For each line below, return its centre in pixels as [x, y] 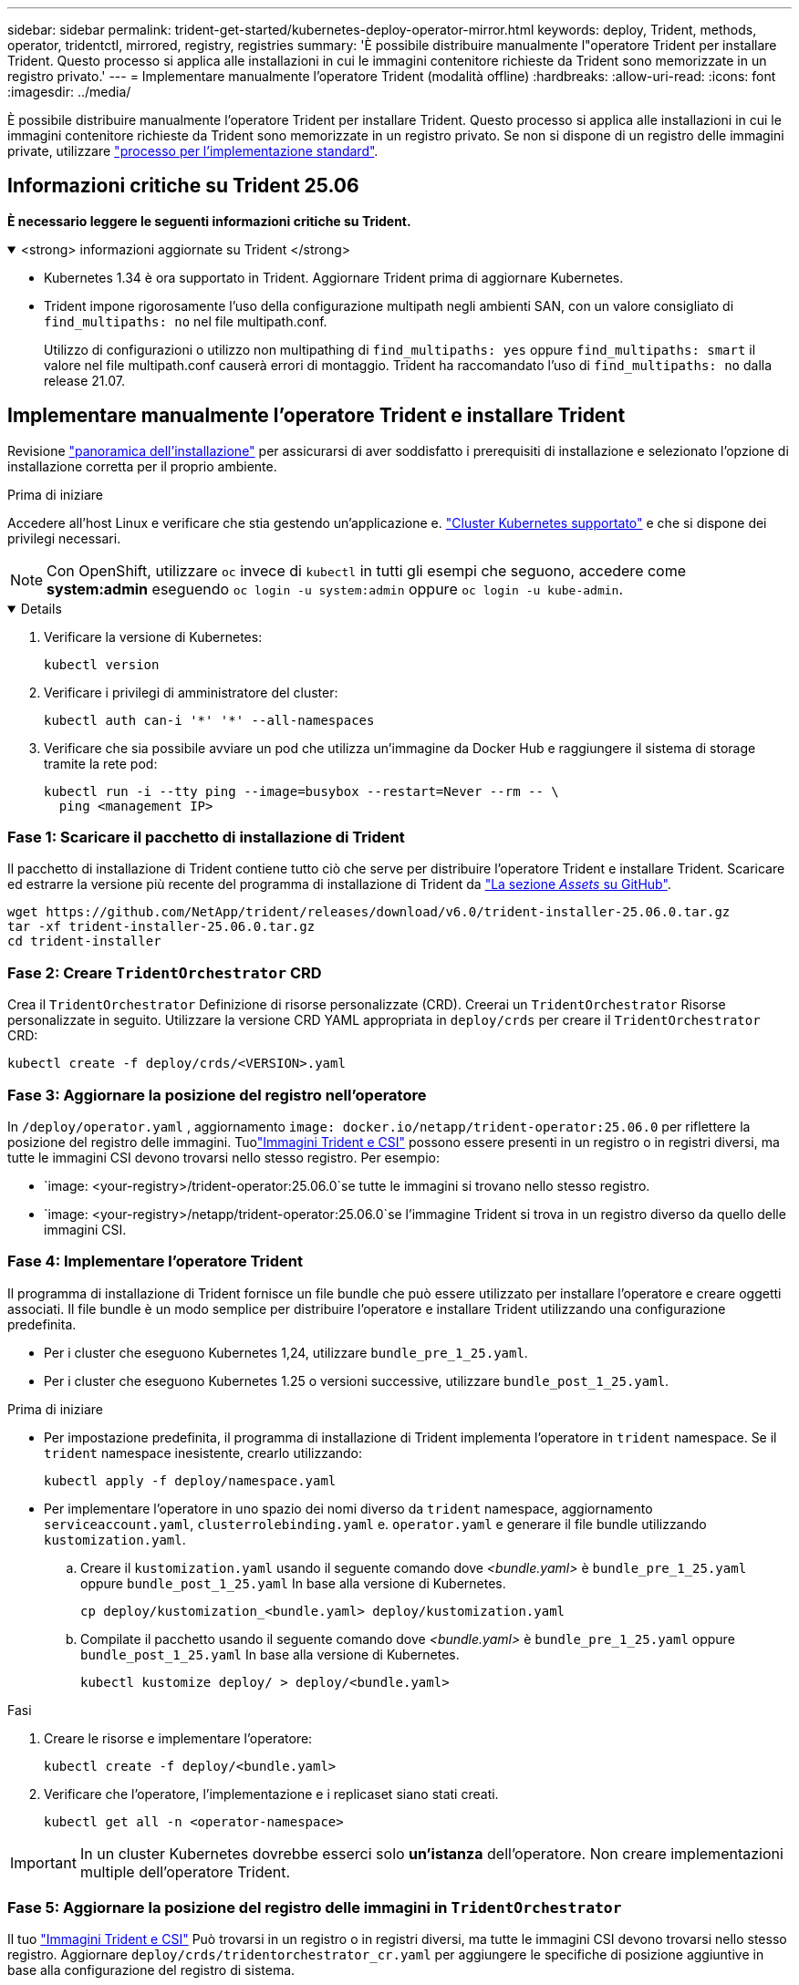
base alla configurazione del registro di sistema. [151, 1970]
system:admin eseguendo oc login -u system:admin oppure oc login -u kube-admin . [335, 589]
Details [41, 608]
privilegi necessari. [64, 538]
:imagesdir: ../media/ [69, 92]
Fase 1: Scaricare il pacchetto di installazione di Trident [206, 837]
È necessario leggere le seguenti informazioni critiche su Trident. [209, 221]
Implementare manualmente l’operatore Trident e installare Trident [316, 416]
